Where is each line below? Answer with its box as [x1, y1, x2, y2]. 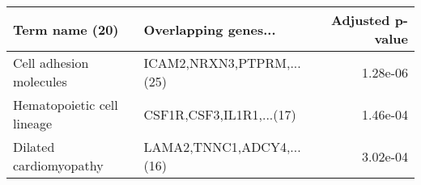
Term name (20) [13, 19, 119, 39]
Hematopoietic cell [13, 95, 118, 114]
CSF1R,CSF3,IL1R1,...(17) [143, 104, 296, 124]
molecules [13, 72, 67, 90]
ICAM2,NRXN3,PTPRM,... [143, 53, 301, 72]
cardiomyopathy [13, 156, 104, 174]
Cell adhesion [13, 53, 89, 72]
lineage [13, 114, 53, 132]
